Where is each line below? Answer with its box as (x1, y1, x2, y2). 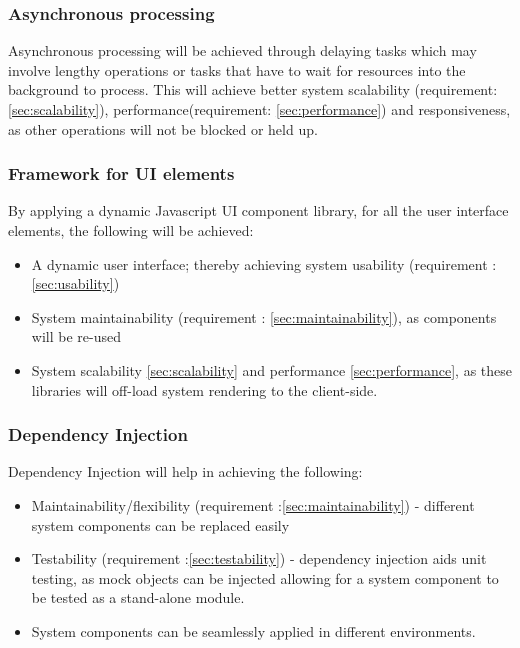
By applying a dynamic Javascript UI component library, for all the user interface (8, 200, 509, 221)
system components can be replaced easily (31, 514, 290, 535)
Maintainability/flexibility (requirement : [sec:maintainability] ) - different (31, 494, 475, 515)
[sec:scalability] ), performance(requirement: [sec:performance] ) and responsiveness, (8, 99, 511, 119)
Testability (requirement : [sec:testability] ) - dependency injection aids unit (31, 548, 487, 569)
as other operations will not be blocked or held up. (8, 118, 318, 139)
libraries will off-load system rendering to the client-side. (31, 379, 378, 400)
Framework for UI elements (8, 161, 235, 186)
